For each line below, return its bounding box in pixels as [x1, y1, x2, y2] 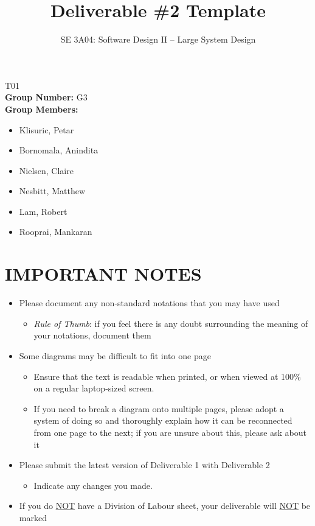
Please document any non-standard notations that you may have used [19, 296, 280, 309]
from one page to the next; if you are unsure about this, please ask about [33, 426, 307, 438]
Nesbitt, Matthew [19, 184, 85, 197]
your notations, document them [33, 329, 151, 342]
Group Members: [5, 102, 78, 115]
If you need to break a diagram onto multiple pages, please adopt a [33, 402, 284, 415]
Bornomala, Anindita [19, 144, 99, 156]
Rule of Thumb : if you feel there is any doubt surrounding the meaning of [33, 317, 308, 329]
